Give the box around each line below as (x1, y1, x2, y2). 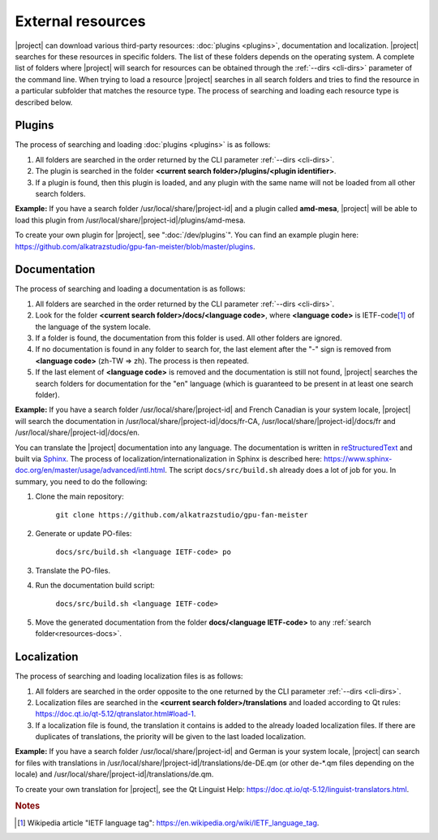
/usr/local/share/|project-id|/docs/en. (15, 427, 140, 438)
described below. (15, 97, 73, 107)
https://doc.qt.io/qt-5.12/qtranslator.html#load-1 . (35, 709, 196, 719)
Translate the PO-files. (35, 565, 111, 575)
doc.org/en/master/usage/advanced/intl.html (15, 465, 165, 475)
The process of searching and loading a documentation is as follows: (15, 284, 246, 294)
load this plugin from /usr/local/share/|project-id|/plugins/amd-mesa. (15, 215, 247, 225)
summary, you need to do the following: (15, 476, 148, 487)
